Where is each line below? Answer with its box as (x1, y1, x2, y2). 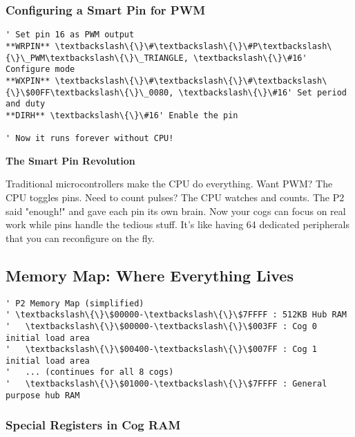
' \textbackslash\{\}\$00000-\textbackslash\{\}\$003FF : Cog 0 (6, 321, 318, 331)
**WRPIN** (6, 41, 50, 51)
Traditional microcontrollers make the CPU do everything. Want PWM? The (6, 176, 333, 191)
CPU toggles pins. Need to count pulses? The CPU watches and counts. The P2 (6, 189, 345, 204)
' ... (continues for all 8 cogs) (6, 367, 174, 378)
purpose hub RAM (6, 390, 80, 400)
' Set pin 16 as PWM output (6, 30, 135, 40)
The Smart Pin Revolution (6, 153, 135, 167)
